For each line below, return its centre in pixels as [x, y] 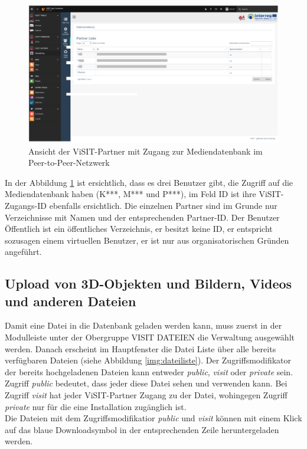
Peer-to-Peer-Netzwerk [69, 163]
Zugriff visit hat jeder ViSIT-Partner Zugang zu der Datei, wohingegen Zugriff [146, 395]
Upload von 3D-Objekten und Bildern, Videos [148, 284]
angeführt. [23, 252]
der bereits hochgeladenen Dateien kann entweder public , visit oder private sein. [149, 371]
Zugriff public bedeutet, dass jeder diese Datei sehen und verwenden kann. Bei [146, 383]
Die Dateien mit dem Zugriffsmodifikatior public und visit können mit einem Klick [153, 418]
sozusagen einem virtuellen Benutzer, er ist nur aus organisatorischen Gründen [147, 240]
